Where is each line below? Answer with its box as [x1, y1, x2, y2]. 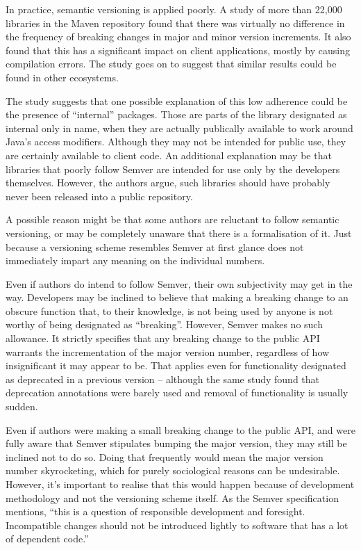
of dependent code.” [6, 531, 89, 546]
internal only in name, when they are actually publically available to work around [6, 120, 353, 135]
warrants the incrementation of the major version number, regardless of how [6, 344, 330, 359]
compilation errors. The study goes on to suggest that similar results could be [6, 56, 337, 71]
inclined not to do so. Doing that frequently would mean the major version [6, 449, 324, 464]
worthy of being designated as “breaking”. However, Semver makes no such [6, 317, 323, 332]
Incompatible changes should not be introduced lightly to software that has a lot [6, 517, 349, 532]
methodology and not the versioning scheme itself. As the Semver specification [6, 490, 339, 505]
